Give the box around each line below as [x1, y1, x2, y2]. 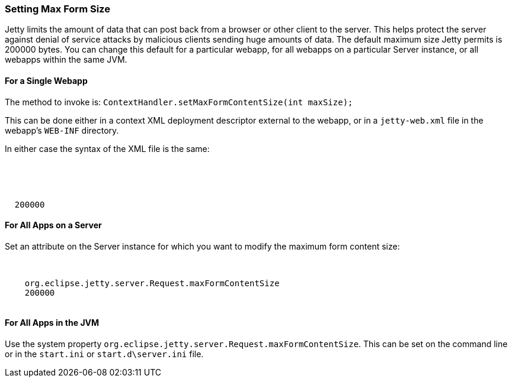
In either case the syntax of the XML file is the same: [5, 143, 210, 154]
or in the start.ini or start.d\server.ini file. [5, 349, 204, 360]
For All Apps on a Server [5, 220, 102, 231]
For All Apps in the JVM [5, 318, 100, 328]
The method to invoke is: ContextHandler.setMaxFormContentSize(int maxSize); [5, 96, 353, 107]
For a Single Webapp [5, 75, 88, 86]
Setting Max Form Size [5, 3, 110, 15]
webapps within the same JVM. [5, 54, 127, 65]
